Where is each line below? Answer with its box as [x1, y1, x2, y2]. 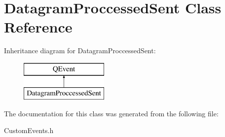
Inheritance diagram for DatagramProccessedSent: [4, 45, 156, 56]
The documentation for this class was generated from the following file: [4, 108, 219, 119]
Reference [4, 17, 73, 37]
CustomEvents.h [4, 125, 54, 135]
